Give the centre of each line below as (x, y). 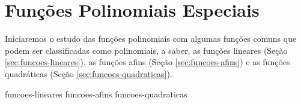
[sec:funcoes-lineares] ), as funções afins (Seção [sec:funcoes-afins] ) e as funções (147, 62)
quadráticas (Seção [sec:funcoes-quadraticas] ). (89, 73)
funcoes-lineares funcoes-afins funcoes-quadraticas (96, 94)
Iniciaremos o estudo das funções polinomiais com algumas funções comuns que (151, 39)
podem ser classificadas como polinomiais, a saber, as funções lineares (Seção (146, 50)
